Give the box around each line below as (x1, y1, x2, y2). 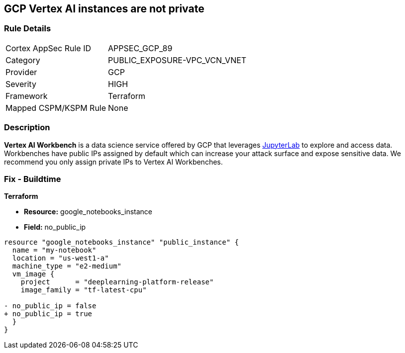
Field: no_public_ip (24, 223, 86, 232)
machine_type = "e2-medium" (12, 262, 122, 270)
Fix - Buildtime (4, 174, 61, 184)
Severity (5, 79, 36, 89)
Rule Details (4, 23, 51, 34)
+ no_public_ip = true (4, 310, 93, 318)
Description (4, 122, 50, 133)
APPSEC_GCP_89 (108, 43, 173, 53)
